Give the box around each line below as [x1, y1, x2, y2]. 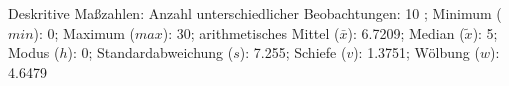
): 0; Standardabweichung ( [67, 42, 234, 63]
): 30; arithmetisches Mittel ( [162, 22, 340, 43]
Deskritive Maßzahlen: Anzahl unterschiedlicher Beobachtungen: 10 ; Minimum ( [8, 3, 502, 23]
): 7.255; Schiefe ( [239, 42, 347, 63]
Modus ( [8, 42, 60, 63]
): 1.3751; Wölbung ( [353, 42, 480, 63]
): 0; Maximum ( [33, 22, 136, 43]
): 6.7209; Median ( [347, 22, 465, 43]
